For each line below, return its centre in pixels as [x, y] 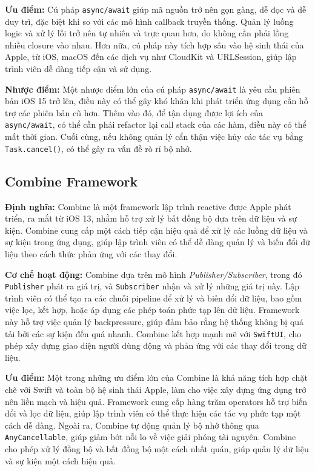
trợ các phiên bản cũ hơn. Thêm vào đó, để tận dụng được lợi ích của [134, 112]
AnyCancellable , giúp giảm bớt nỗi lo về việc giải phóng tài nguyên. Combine [151, 437]
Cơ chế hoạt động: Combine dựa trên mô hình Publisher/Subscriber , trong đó [154, 274]
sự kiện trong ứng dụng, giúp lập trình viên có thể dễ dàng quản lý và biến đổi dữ [157, 242]
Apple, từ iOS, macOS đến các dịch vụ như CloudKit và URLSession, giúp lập [151, 57]
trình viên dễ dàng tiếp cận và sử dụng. [78, 69]
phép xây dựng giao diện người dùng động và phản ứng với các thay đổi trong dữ [156, 345]
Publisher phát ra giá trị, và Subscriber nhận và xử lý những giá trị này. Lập [152, 286]
